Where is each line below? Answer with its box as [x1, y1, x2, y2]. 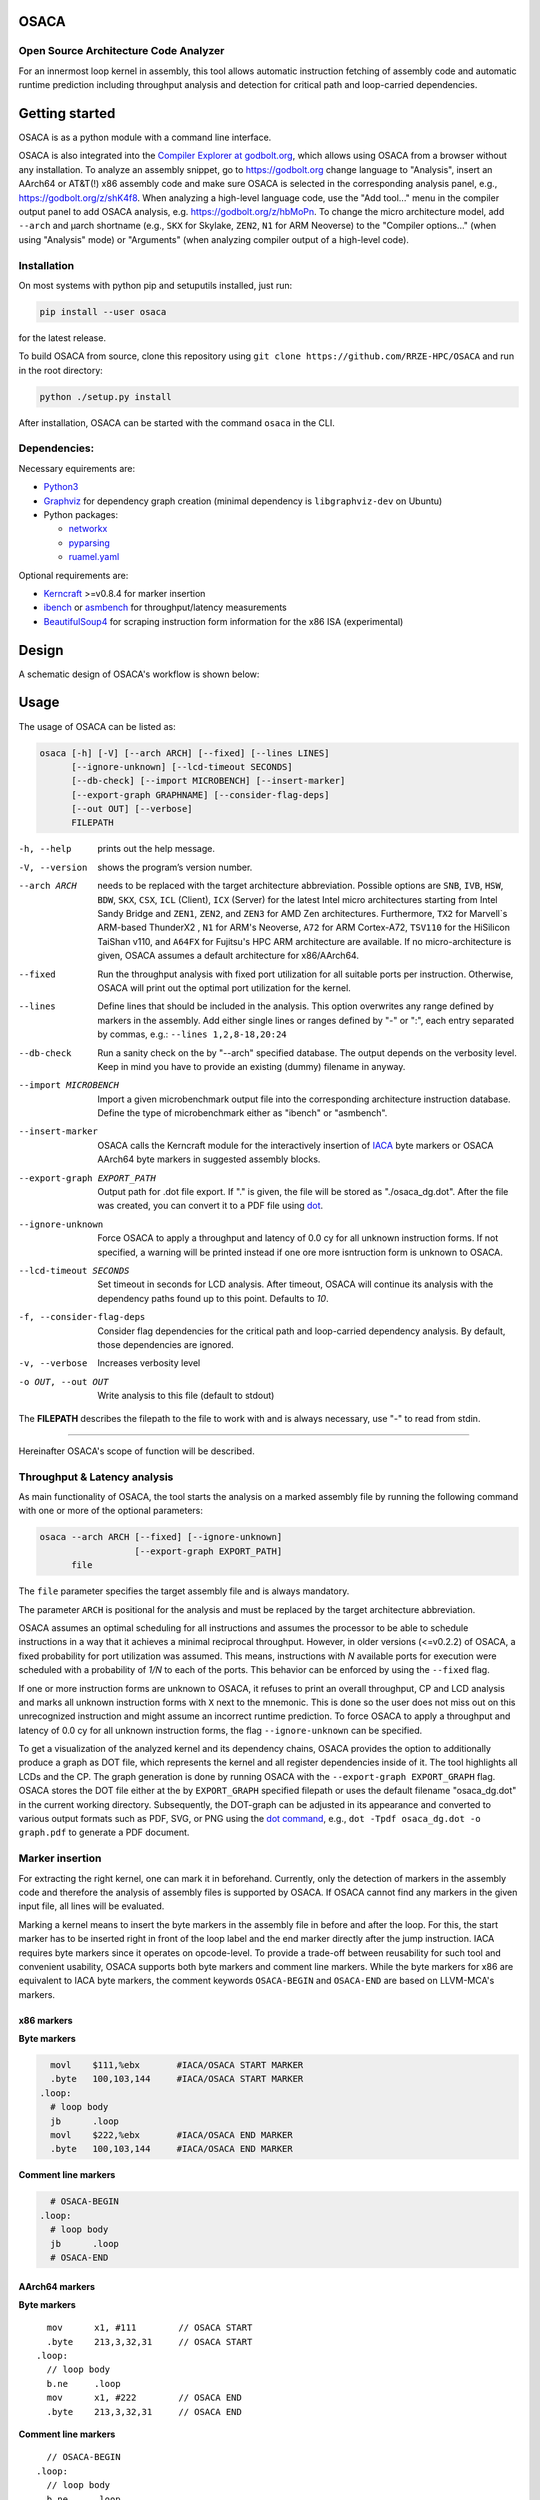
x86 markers [18, 2014, 74, 2026]
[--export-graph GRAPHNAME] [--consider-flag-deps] [71, 789, 330, 800]
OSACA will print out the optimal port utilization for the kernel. [97, 981, 352, 994]
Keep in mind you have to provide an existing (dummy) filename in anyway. [97, 1060, 406, 1072]
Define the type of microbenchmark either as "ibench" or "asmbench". [97, 1107, 388, 1119]
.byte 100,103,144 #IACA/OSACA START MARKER [50, 2073, 304, 2085]
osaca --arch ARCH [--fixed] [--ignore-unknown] [39, 1531, 283, 1543]
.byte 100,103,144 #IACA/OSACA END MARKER [50, 2143, 294, 2155]
